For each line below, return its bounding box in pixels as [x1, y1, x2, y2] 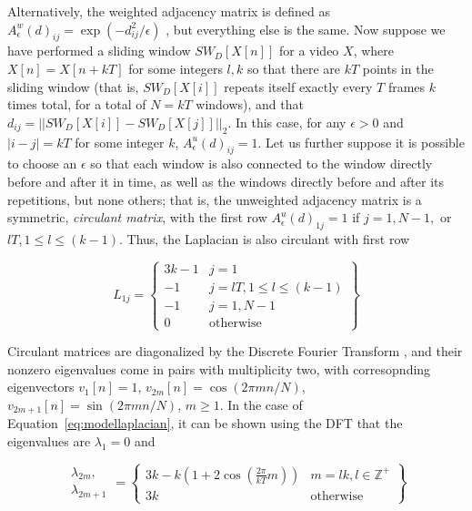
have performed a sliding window [7, 41, 191, 60]
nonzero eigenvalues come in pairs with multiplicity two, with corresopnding [7, 359, 431, 378]
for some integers [128, 58, 223, 77]
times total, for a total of [7, 95, 146, 114]
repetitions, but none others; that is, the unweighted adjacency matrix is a [7, 189, 422, 209]
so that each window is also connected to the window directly [90, 154, 433, 173]
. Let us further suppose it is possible [257, 132, 465, 151]
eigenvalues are [7, 431, 91, 450]
